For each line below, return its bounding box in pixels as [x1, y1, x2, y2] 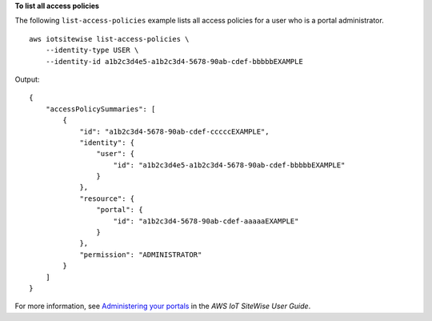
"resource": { [79, 194, 135, 203]
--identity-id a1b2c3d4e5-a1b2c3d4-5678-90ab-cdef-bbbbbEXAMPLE [45, 57, 303, 66]
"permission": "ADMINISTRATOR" [79, 250, 202, 259]
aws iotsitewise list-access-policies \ [29, 34, 190, 43]
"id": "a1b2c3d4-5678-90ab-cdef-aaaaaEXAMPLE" [113, 216, 299, 226]
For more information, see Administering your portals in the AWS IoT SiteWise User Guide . [14, 301, 311, 311]
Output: [14, 74, 40, 84]
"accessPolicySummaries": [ [45, 104, 156, 114]
